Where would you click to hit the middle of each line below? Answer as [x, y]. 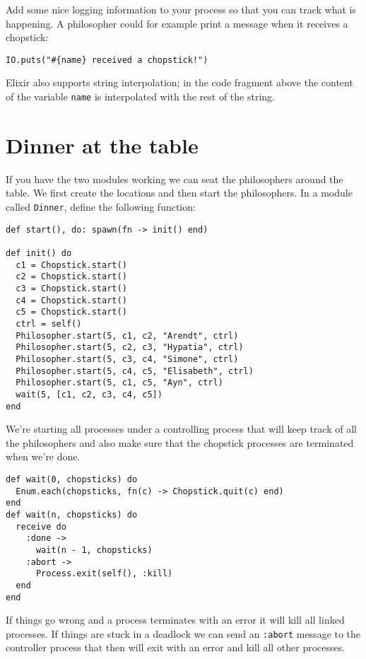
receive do [41, 526]
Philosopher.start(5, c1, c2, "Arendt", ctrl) [127, 336]
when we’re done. [43, 456]
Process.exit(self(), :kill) [104, 574]
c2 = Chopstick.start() [71, 277]
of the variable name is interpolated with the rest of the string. [140, 97]
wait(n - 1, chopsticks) [94, 550]
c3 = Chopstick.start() [71, 288]
